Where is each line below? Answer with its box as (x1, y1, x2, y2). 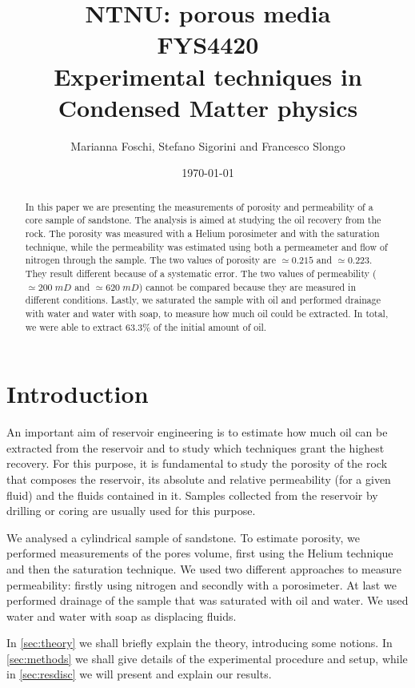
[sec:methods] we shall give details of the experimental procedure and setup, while (6, 650, 408, 666)
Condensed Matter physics (58, 91, 358, 123)
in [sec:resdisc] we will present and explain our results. (6, 666, 272, 682)
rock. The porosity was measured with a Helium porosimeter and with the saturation (25, 226, 380, 239)
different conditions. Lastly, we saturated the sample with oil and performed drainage (25, 293, 381, 307)
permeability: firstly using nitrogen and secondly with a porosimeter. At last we (6, 576, 397, 593)
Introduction (6, 377, 149, 410)
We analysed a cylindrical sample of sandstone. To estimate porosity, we (6, 529, 360, 545)
